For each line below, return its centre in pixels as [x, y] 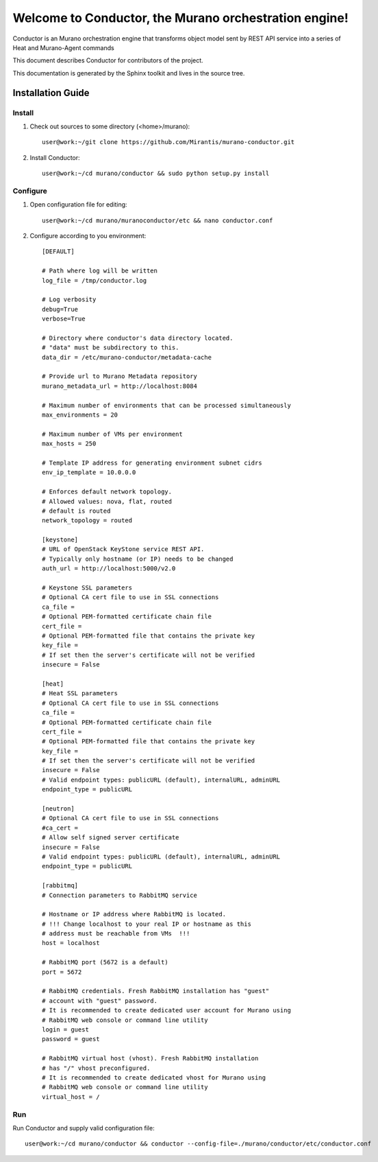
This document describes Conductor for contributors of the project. [108, 60]
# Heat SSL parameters [80, 694]
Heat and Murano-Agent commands [63, 47]
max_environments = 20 [80, 415]
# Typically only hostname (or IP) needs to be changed [138, 559]
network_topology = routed [87, 521]
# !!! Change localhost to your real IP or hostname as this [147, 924]
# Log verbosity [69, 300]
